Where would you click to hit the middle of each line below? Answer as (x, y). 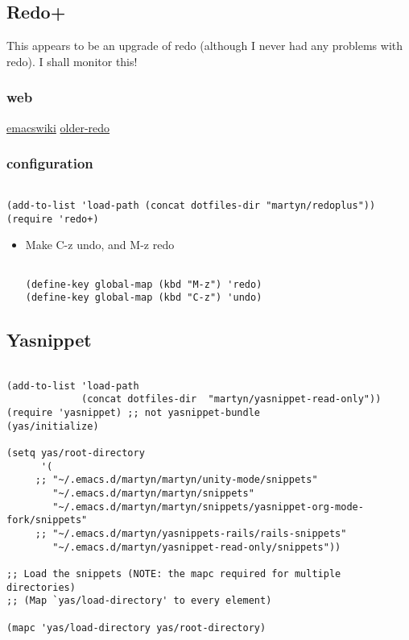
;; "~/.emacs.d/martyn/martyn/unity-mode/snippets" (176, 480)
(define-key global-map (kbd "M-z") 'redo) (144, 284)
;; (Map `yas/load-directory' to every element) (139, 601)
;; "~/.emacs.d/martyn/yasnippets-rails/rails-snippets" (191, 534)
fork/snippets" (47, 520)
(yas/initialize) (53, 426)
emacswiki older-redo (58, 127)
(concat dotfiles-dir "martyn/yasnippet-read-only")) (231, 399)
